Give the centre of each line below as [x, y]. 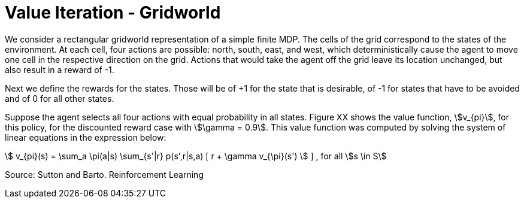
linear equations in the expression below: [86, 137]
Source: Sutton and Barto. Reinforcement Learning [104, 174]
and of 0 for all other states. [60, 98]
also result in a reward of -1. [60, 69]
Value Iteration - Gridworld [113, 13]
